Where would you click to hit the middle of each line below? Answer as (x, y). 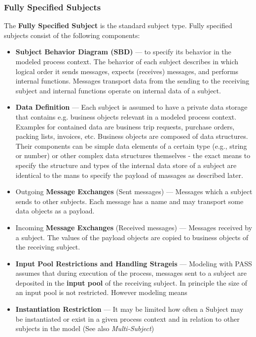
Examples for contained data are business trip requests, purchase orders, (125, 126)
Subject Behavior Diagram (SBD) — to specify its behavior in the (123, 52)
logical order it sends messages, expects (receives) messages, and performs (127, 71)
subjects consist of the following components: (72, 35)
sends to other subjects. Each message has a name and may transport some (129, 201)
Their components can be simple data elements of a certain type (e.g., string (131, 146)
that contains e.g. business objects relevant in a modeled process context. (126, 116)
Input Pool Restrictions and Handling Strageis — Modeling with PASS (134, 263)
